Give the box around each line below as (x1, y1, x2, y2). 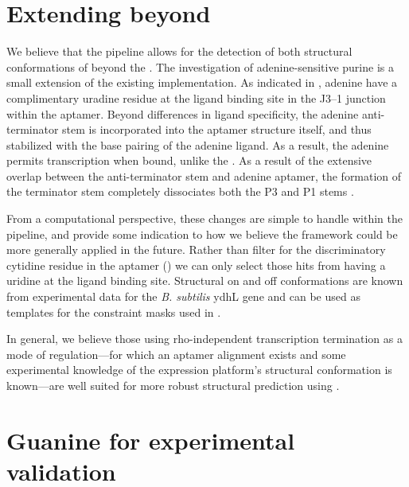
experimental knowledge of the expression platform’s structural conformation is (6, 361, 392, 378)
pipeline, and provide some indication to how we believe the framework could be (6, 225, 398, 242)
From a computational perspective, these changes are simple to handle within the (6, 210, 403, 227)
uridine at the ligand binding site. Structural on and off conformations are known (6, 272, 403, 289)
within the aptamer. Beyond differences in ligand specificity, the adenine (6, 105, 359, 122)
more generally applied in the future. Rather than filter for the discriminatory (6, 241, 386, 258)
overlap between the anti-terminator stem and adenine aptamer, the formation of (6, 167, 402, 184)
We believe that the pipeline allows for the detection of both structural (6, 43, 353, 60)
